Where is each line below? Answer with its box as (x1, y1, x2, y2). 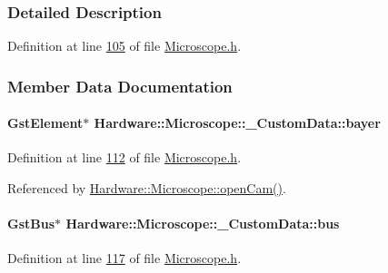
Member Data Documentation (7, 74, 233, 97)
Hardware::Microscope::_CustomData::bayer (94, 113, 381, 132)
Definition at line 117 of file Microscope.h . (7, 249, 242, 268)
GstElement (7, 113, 84, 132)
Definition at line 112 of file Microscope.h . (7, 148, 242, 167)
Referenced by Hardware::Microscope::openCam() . (7, 179, 286, 198)
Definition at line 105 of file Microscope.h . (7, 36, 242, 55)
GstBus (7, 214, 55, 233)
